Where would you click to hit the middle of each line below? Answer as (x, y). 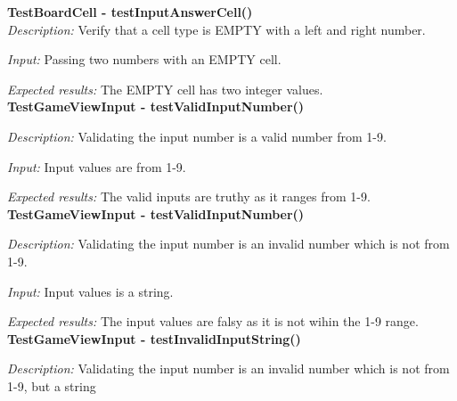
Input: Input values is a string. (90, 291)
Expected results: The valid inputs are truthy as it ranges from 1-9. (189, 196)
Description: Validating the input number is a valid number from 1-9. (197, 136)
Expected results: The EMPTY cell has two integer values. (165, 89)
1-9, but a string (52, 385)
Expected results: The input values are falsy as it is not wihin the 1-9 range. (213, 321)
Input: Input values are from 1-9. (97, 166)
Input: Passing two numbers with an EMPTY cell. (144, 59)
